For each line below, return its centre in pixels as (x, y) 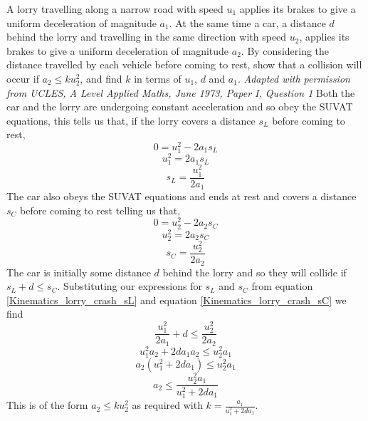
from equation (282, 286)
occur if (23, 78)
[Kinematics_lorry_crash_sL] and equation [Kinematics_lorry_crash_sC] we (177, 300)
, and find (101, 78)
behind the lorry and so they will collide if (254, 272)
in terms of (158, 78)
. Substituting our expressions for (130, 286)
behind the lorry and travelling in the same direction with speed (147, 37)
